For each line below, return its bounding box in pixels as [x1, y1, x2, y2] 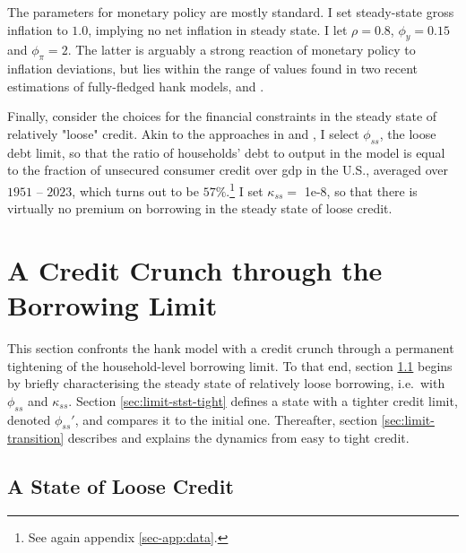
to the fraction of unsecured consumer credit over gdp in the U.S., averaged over [7, 160, 448, 179]
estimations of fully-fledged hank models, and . [7, 76, 264, 95]
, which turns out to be [72, 181, 200, 200]
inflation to [7, 20, 68, 39]
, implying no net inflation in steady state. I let [88, 20, 348, 39]
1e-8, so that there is [304, 181, 418, 200]
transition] [7, 428, 65, 447]
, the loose [379, 124, 436, 143]
